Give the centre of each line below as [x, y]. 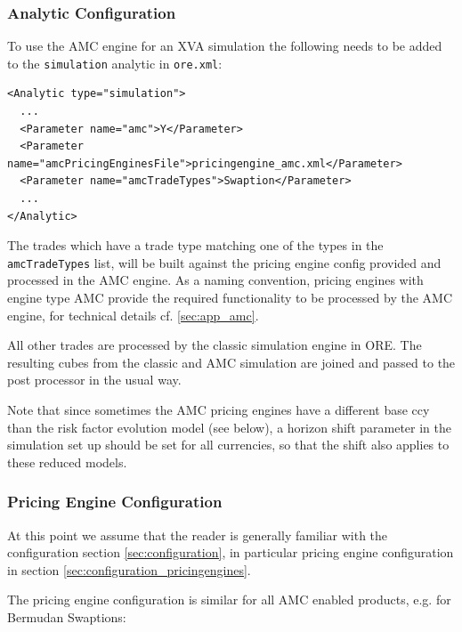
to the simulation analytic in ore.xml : [115, 63]
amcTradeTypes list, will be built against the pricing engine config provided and [224, 262]
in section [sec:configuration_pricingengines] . [129, 569]
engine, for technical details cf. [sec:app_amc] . [133, 315]
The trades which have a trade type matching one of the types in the [195, 245]
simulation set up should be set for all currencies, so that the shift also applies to [228, 445]
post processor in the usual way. [94, 380]
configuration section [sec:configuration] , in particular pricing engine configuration [231, 552]
